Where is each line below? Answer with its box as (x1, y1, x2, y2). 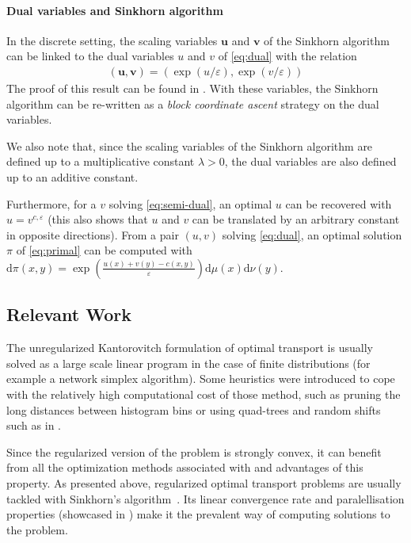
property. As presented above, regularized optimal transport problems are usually (6, 474, 401, 491)
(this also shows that (48, 211, 148, 228)
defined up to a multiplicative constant (6, 153, 195, 170)
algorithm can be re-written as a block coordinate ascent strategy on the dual (6, 95, 379, 112)
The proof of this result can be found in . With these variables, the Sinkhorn (6, 80, 379, 97)
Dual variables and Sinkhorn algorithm (6, 2, 223, 18)
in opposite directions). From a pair (6, 226, 179, 243)
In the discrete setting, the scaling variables (6, 32, 218, 48)
